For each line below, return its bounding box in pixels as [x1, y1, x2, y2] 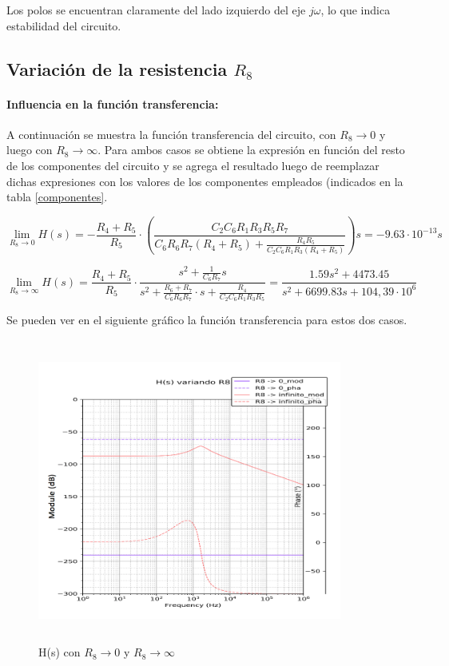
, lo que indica [320, 2, 391, 18]
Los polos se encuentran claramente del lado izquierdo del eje [6, 2, 306, 18]
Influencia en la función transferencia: [6, 95, 219, 112]
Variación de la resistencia [6, 56, 228, 81]
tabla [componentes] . [6, 188, 108, 205]
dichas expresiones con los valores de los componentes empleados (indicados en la [6, 172, 403, 189]
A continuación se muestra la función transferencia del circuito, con [6, 125, 336, 142]
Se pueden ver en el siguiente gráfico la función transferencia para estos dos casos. [6, 311, 407, 328]
